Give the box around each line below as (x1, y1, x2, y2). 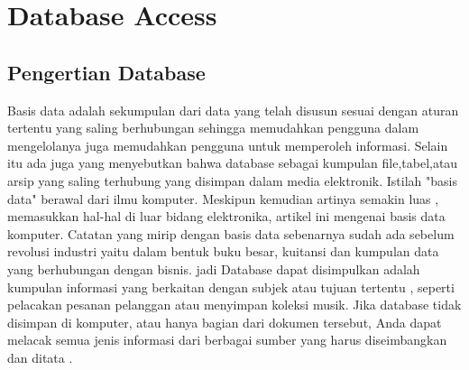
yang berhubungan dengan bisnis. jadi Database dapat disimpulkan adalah (7, 259, 420, 278)
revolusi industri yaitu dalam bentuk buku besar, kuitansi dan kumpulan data (7, 242, 439, 261)
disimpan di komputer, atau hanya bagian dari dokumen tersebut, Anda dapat (7, 312, 442, 331)
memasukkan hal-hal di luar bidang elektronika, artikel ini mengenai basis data (7, 207, 446, 226)
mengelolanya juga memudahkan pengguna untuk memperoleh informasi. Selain (7, 135, 448, 154)
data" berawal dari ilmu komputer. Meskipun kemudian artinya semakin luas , (7, 189, 439, 208)
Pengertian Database (7, 58, 206, 86)
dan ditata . (7, 347, 73, 366)
